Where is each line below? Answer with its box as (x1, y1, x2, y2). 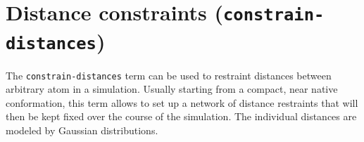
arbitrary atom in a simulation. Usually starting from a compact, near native (6, 82, 338, 96)
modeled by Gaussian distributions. (6, 123, 158, 137)
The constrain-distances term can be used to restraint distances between (6, 67, 332, 82)
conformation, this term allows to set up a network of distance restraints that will (6, 95, 358, 110)
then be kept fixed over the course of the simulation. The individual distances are (6, 109, 357, 124)
